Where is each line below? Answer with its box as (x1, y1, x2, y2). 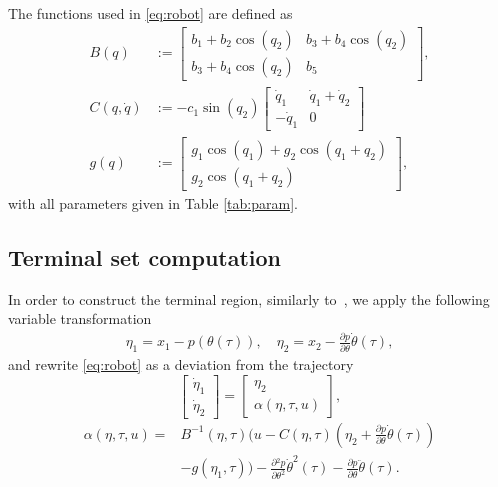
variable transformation (8, 308, 152, 329)
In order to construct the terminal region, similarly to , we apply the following (8, 288, 490, 309)
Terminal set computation (8, 241, 282, 272)
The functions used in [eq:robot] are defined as (8, 3, 293, 23)
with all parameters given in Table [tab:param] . (8, 192, 298, 213)
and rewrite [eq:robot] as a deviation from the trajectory (8, 354, 354, 375)
